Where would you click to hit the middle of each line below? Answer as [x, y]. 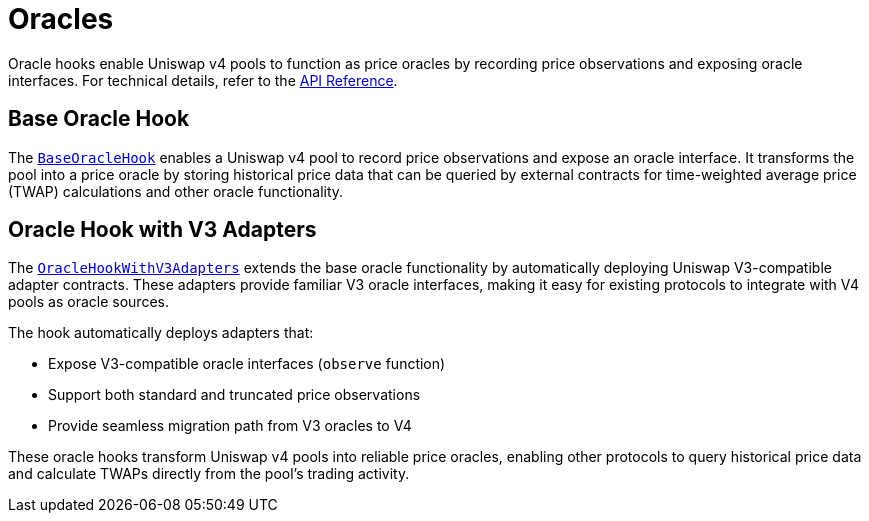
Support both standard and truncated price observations [234, 395]
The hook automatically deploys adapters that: [161, 333]
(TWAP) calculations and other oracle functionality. [176, 191]
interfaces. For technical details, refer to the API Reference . [203, 80]
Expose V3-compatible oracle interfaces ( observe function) [247, 364]
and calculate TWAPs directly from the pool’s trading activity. [209, 474]
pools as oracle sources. [88, 302]
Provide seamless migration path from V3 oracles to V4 [230, 426]
